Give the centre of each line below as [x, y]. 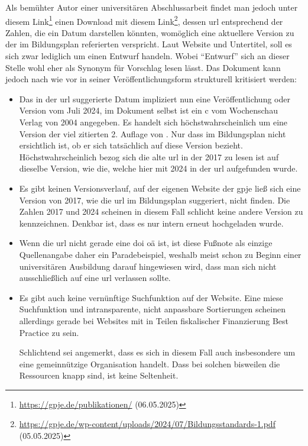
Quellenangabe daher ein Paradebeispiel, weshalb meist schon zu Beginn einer [160, 254]
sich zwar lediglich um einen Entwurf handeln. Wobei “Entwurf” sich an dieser [147, 56]
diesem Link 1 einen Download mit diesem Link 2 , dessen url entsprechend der [144, 20]
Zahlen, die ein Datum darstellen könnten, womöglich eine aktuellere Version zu [150, 32]
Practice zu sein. [49, 332]
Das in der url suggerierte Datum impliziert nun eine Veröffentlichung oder [155, 98]
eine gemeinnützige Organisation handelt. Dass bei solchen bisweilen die [150, 363]
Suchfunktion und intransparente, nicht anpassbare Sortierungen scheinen [152, 309]
